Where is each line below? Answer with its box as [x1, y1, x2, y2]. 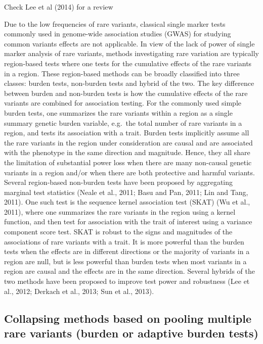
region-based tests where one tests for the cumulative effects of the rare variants [4, 58, 252, 68]
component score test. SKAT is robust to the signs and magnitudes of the [4, 226, 233, 237]
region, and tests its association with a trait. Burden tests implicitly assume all [4, 127, 249, 138]
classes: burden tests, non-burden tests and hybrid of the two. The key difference [4, 78, 254, 88]
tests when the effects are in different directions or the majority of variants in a [4, 246, 250, 257]
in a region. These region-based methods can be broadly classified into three [4, 68, 240, 78]
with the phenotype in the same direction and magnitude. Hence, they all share [4, 147, 250, 158]
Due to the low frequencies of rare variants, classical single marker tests [4, 18, 226, 29]
